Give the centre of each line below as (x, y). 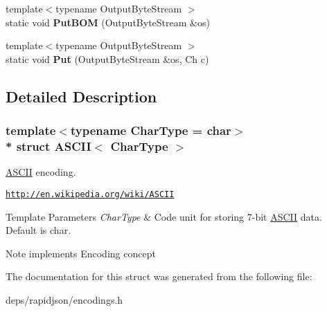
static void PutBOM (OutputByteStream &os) (108, 22)
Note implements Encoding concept (81, 253)
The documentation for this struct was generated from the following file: (159, 276)
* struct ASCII (48, 146)
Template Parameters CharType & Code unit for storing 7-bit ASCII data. (164, 216)
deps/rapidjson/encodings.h (64, 299)
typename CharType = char (151, 130)
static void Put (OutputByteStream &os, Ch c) (107, 58)
